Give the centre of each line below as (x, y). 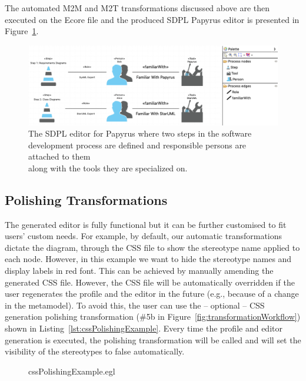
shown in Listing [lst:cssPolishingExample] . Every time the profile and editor (144, 328)
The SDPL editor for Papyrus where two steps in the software (140, 133)
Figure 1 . (22, 31)
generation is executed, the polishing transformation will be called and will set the (153, 339)
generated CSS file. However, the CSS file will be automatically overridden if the (150, 282)
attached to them (59, 156)
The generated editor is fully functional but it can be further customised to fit (146, 224)
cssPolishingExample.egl (72, 371)
